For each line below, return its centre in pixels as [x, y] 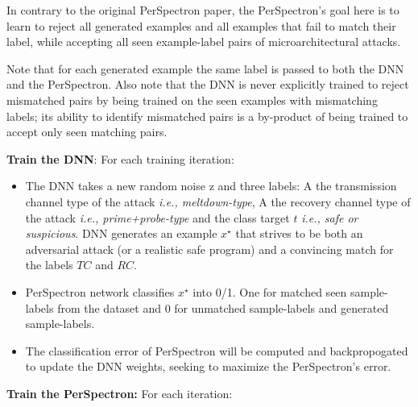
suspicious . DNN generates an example [121, 233]
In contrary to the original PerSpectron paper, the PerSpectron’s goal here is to [203, 10]
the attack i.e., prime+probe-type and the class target [157, 217]
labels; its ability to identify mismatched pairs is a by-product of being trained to [207, 116]
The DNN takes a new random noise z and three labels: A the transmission [211, 186]
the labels [49, 265]
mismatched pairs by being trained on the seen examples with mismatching [192, 100]
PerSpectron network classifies [100, 291]
